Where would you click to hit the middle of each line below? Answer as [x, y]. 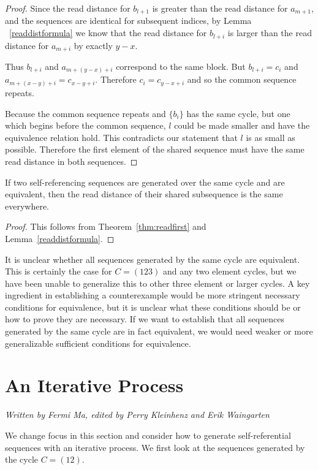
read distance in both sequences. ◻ [71, 161]
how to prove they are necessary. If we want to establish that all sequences [145, 319]
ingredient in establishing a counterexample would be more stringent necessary [153, 295]
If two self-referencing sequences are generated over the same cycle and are [145, 182]
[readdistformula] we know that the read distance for [108, 33]
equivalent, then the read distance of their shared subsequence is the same [144, 194]
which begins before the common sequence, [85, 125]
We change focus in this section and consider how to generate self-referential [148, 435]
